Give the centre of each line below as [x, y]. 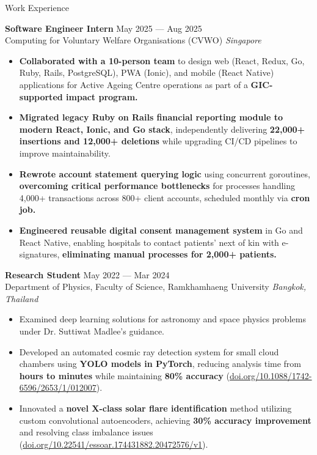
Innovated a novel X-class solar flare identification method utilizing [155, 408]
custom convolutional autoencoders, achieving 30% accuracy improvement [165, 420]
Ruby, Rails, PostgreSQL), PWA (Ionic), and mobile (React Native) [147, 72]
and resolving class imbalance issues [86, 432]
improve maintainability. [65, 153]
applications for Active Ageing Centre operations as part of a [133, 84]
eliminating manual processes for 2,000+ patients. [169, 254]
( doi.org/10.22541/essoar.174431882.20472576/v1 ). [114, 444]
